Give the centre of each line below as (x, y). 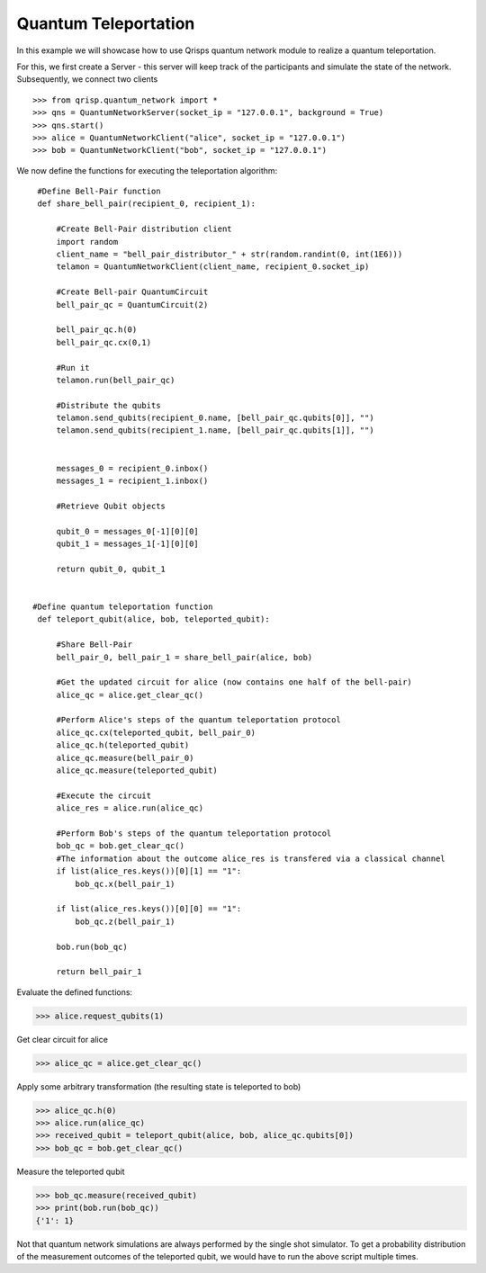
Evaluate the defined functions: (75, 992)
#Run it (73, 368)
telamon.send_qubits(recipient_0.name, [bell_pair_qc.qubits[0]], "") (215, 418)
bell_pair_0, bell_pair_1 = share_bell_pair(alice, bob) (184, 657)
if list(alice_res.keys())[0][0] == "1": (149, 909)
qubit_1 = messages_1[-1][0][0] (128, 544)
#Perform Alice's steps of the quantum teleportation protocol (198, 720)
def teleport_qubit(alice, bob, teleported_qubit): (153, 619)
